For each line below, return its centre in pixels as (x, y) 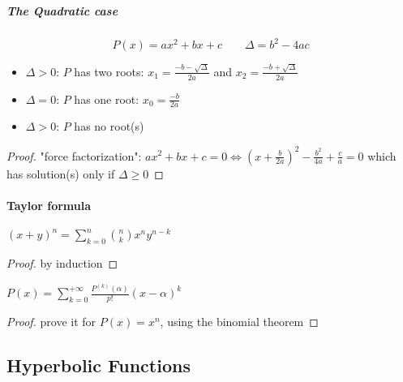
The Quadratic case (62, 10)
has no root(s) (109, 126)
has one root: (107, 99)
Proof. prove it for (51, 322)
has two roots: (109, 71)
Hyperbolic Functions (99, 365)
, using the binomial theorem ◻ (239, 322)
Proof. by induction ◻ (62, 263)
